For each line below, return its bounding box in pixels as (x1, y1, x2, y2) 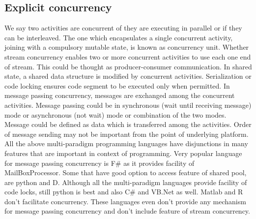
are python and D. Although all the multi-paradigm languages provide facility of (4, 177, 247, 187)
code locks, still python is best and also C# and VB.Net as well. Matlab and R (4, 187, 243, 197)
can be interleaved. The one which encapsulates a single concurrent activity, (4, 32, 233, 42)
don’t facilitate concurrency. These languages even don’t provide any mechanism (4, 196, 246, 206)
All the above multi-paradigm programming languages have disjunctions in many (4, 138, 248, 149)
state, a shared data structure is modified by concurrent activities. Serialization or (4, 71, 252, 81)
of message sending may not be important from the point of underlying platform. (4, 128, 249, 139)
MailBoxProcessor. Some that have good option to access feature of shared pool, (4, 167, 247, 178)
